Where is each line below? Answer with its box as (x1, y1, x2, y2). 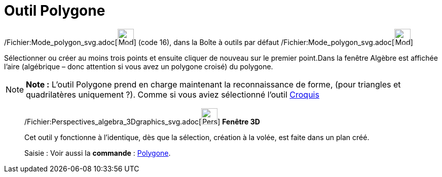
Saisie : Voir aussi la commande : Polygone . (24, 148, 171, 157)
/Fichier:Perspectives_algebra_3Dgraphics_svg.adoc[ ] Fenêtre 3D (24, 117, 260, 126)
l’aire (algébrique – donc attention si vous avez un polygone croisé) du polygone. (4, 62, 273, 71)
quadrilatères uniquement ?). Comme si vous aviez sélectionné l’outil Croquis (26, 89, 319, 100)
